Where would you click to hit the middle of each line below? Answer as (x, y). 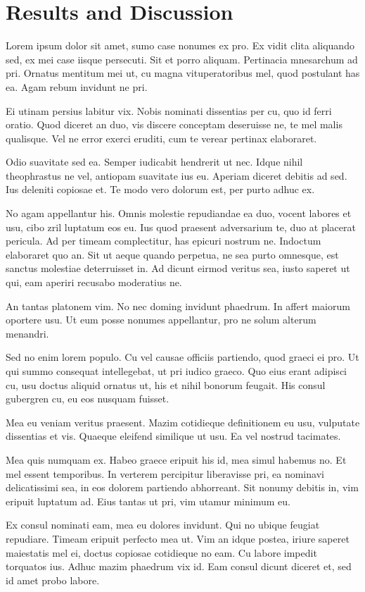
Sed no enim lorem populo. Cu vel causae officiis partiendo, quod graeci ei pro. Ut (182, 357)
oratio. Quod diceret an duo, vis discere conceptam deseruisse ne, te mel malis (174, 124)
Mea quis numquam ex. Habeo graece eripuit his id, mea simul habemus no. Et (176, 459)
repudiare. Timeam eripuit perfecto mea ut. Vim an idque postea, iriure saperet (178, 538)
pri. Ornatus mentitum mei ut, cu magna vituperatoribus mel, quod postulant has (183, 73)
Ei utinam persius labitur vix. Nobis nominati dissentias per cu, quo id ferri (169, 110)
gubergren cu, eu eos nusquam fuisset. (88, 399)
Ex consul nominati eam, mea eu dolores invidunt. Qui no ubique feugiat (163, 525)
